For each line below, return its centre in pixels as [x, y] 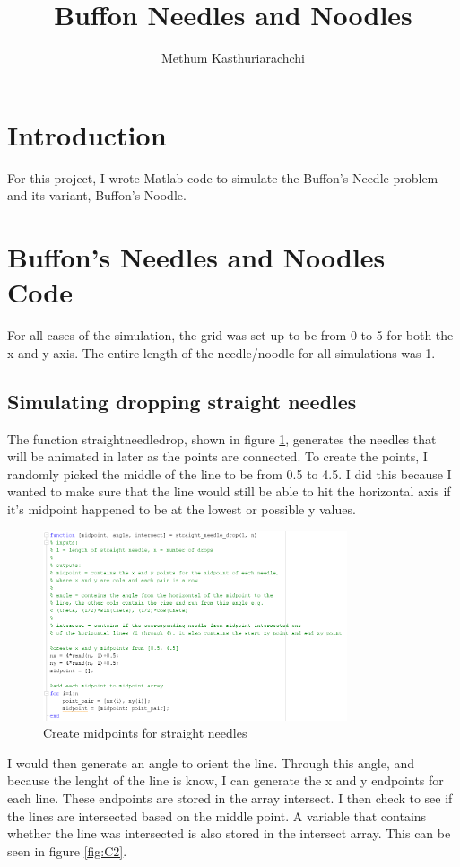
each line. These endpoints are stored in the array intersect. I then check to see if [230, 798]
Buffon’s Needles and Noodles [196, 257]
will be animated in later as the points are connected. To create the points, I [217, 456]
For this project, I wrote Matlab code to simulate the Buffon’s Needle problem [223, 177]
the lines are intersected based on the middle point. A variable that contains [217, 815]
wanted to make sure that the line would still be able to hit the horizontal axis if [229, 491]
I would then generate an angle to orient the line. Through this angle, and [211, 762]
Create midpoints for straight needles [145, 733]
